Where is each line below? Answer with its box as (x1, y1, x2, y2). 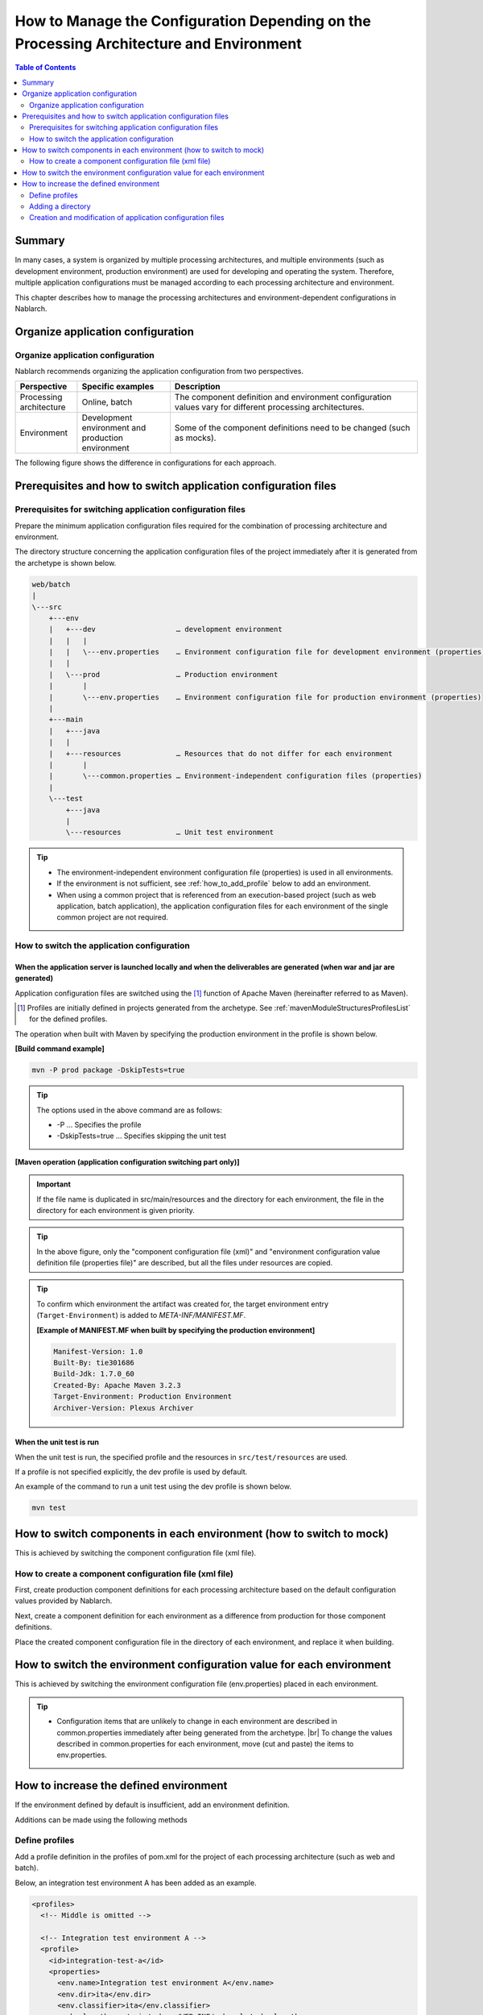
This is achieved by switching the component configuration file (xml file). (14, 1548, 257, 1557)
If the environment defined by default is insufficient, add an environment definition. (14, 1800, 290, 1809)
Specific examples (81, 381, 155, 393)
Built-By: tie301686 (53, 1358, 134, 1367)
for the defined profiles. (29, 1014, 108, 1024)
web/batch (31, 580, 71, 588)
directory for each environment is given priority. (36, 1205, 195, 1215)
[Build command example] (14, 1044, 105, 1053)
